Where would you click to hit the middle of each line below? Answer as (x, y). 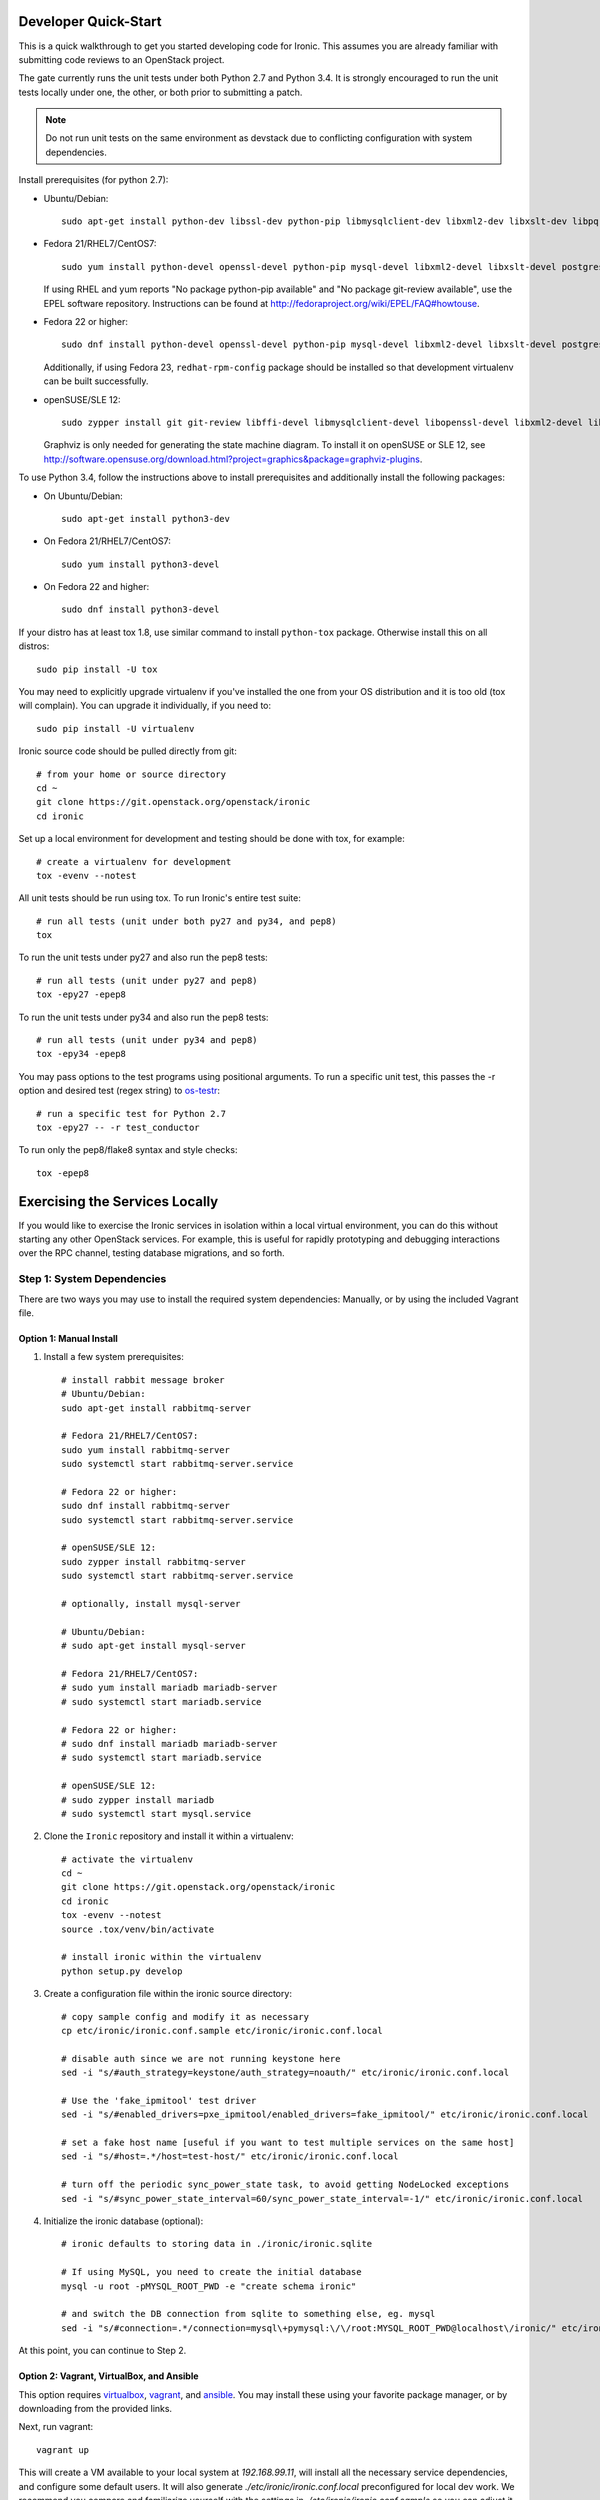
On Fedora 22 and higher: (96, 587)
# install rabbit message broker (143, 1379)
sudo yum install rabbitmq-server (145, 1449)
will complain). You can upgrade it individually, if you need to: (145, 706)
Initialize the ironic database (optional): (123, 2221)
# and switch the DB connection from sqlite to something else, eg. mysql (248, 2314)
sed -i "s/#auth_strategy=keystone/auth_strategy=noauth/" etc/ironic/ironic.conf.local (285, 2073)
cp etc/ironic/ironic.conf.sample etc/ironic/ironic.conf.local (222, 2030)
